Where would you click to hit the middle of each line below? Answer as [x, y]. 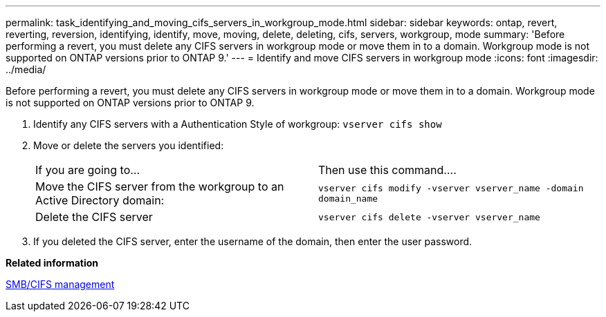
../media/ [26, 69]
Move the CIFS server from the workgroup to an [160, 186]
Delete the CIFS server [94, 217]
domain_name [348, 199]
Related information [52, 263]
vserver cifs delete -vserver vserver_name [429, 217]
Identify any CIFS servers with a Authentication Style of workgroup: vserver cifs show [238, 124]
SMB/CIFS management [60, 284]
